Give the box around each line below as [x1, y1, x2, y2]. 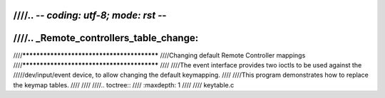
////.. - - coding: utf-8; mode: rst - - [13, 9, 167, 21]
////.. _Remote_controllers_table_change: [13, 32, 199, 44]
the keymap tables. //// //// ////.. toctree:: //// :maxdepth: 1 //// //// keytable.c [13, 80, 235, 89]
